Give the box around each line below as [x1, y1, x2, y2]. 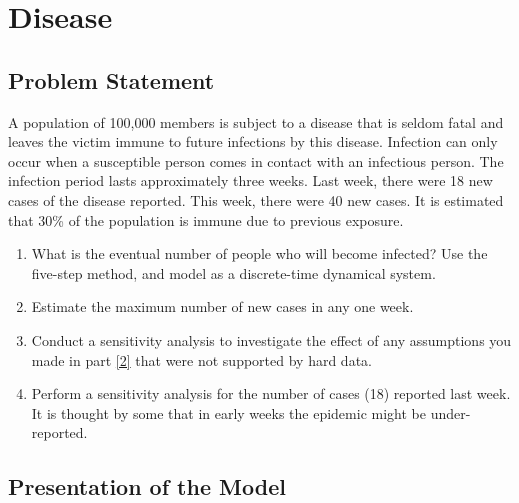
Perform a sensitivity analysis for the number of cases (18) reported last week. [31, 383, 511, 404]
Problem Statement [8, 64, 215, 95]
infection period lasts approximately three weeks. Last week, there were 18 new [8, 170, 493, 191]
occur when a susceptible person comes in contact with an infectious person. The [8, 150, 504, 171]
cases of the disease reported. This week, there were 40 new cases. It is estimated [8, 189, 504, 210]
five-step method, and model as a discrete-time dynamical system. [31, 262, 436, 283]
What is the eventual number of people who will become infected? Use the [31, 243, 488, 264]
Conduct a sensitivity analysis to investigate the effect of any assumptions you [31, 329, 512, 350]
